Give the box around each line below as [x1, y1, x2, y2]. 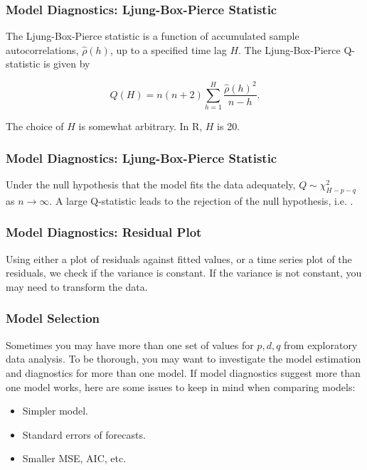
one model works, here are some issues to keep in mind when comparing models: [6, 379, 356, 394]
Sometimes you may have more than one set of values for [6, 337, 254, 352]
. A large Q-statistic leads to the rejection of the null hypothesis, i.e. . [49, 193, 353, 208]
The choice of [6, 119, 64, 134]
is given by [43, 56, 90, 71]
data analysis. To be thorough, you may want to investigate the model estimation [6, 351, 361, 366]
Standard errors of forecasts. [22, 427, 146, 442]
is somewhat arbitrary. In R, [78, 119, 203, 134]
